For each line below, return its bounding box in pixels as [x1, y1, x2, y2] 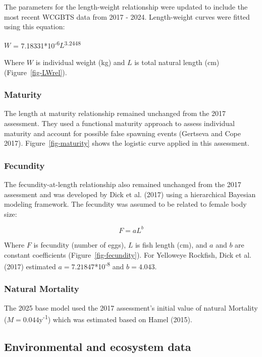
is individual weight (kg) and [35, 57, 125, 68]
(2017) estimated [4, 261, 56, 271]
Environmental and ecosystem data [4, 338, 191, 354]
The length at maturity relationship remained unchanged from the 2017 [4, 108, 226, 118]
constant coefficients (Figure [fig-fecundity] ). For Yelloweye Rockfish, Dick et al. [4, 249, 251, 260]
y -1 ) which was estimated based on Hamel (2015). [39, 313, 192, 324]
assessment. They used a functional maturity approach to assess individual [4, 118, 235, 129]
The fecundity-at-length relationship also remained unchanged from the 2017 [4, 179, 241, 190]
